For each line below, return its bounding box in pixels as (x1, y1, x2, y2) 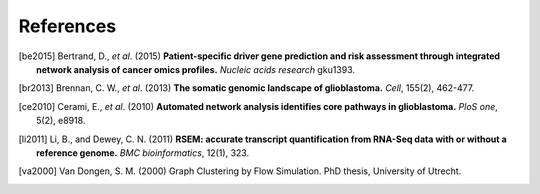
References (18, 15, 117, 37)
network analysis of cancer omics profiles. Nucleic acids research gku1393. (36, 63, 355, 75)
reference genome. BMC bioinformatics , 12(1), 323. (36, 146, 250, 159)
